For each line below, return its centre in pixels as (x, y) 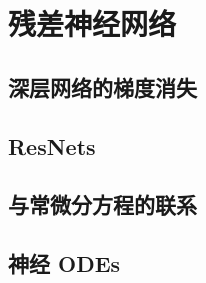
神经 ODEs (64, 263)
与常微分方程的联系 (102, 204)
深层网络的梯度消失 (102, 86)
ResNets (52, 145)
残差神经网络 (92, 23)
